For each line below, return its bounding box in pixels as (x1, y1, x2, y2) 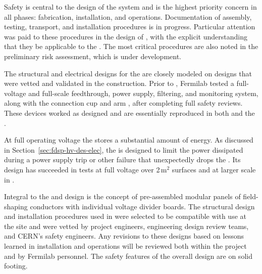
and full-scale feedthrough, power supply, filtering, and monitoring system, (28, 87, 258, 98)
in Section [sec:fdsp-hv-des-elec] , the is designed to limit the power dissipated (4, 144, 243, 155)
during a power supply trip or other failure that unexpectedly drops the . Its (4, 154, 241, 165)
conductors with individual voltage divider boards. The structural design (30, 201, 255, 211)
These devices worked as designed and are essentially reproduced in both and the (4, 107, 255, 118)
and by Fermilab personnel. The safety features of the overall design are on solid (4, 250, 252, 261)
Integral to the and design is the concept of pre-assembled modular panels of (4, 191, 241, 202)
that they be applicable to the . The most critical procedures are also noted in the (4, 41, 258, 52)
